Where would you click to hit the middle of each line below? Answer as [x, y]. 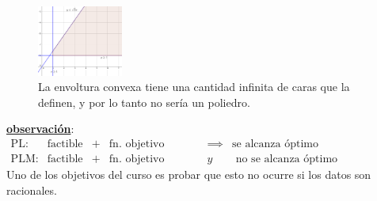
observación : [40, 129]
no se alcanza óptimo [287, 159]
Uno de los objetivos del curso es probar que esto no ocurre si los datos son [189, 174]
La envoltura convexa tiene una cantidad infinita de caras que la [194, 87]
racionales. [32, 190]
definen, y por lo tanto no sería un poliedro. [144, 102]
